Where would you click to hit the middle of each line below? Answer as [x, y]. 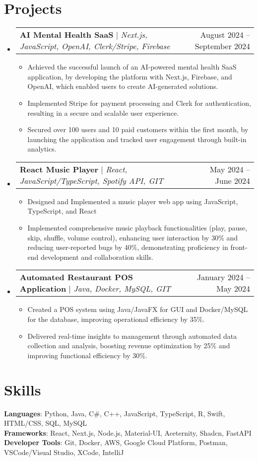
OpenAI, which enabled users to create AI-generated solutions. [123, 86]
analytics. [42, 149]
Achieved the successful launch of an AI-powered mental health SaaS [132, 67]
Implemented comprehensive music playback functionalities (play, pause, [137, 228]
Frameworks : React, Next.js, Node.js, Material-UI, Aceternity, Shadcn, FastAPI [128, 432]
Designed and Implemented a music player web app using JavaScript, [133, 201]
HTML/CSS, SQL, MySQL [46, 423]
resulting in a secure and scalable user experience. [103, 113]
